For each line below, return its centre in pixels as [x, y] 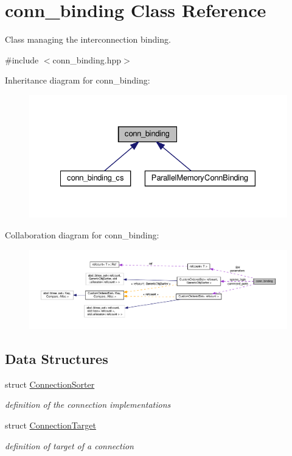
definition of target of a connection [69, 445]
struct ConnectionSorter [50, 384]
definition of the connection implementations [88, 404]
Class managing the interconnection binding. [88, 39]
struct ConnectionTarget [50, 425]
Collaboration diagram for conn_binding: [82, 234]
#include [22, 59]
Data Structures [57, 359]
